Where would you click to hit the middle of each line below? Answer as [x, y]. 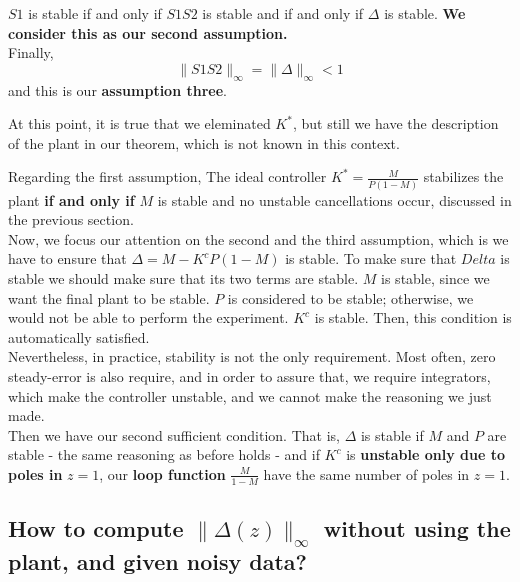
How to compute [96, 528]
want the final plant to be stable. [109, 297]
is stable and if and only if [283, 13]
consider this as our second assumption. [148, 32]
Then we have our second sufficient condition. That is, [174, 434]
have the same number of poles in [366, 473]
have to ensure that [67, 258]
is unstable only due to [426, 454]
